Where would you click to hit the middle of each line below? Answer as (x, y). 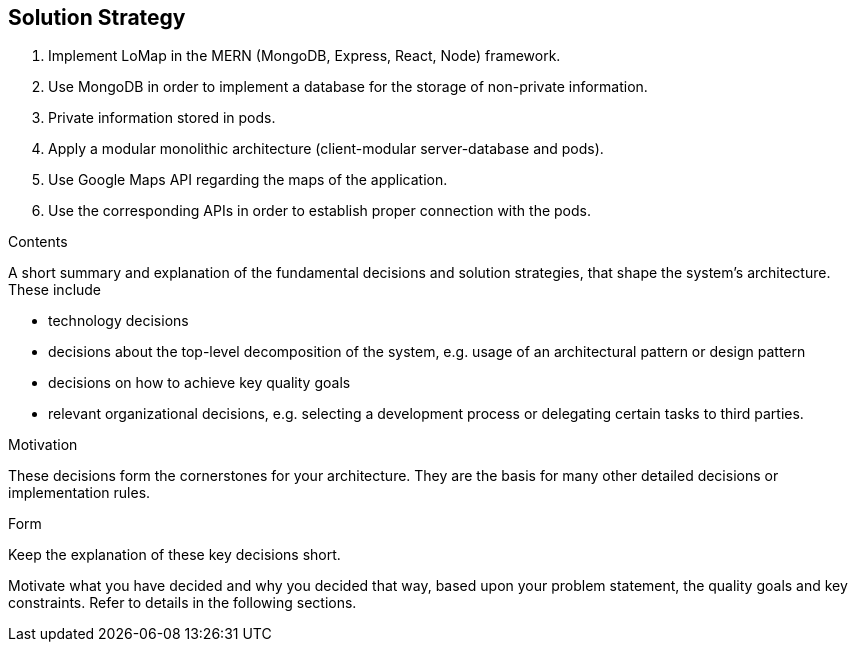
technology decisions (118, 321)
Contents (38, 242)
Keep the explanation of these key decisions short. (174, 555)
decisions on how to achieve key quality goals (199, 383)
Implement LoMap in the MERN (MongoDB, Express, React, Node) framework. (304, 56)
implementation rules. (79, 493)
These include (55, 290)
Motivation (43, 445)
